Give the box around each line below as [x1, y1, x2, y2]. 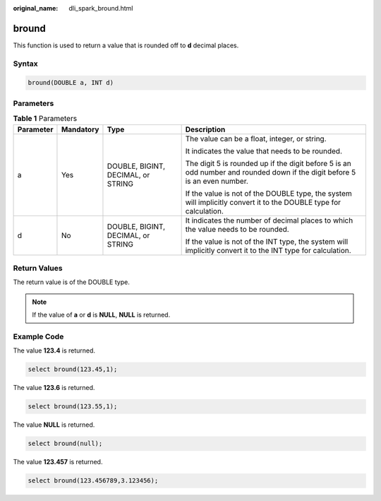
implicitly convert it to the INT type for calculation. [185, 245, 352, 255]
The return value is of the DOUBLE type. [13, 278, 130, 286]
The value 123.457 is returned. [13, 458, 103, 466]
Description [185, 124, 226, 134]
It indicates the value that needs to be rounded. [185, 146, 342, 155]
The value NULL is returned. [13, 420, 95, 429]
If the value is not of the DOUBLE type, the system [185, 188, 352, 198]
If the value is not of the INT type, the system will [185, 237, 349, 247]
